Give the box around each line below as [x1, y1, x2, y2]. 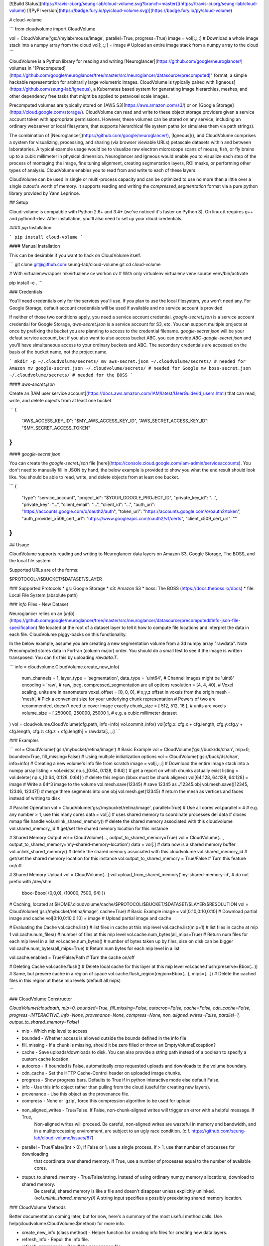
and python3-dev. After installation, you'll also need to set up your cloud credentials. [9, 215, 183, 221]
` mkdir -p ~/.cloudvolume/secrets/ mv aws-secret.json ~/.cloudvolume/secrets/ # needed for [9, 358, 246, 364]
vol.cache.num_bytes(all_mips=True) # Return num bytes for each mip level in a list [9, 945, 180, 951]
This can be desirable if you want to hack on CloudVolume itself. [9, 252, 141, 258]
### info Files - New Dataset [9, 601, 68, 608]
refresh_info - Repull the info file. [21, 1237, 89, 1243]
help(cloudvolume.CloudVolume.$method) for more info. [9, 1220, 126, 1226]
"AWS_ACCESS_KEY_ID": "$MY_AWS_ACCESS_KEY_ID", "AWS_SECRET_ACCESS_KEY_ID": [21, 418, 209, 424]
